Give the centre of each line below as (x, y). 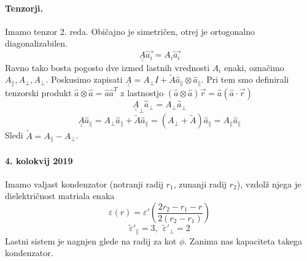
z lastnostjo (142, 92)
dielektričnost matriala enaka (60, 196)
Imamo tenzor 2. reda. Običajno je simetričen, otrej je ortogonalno (130, 31)
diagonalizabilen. (36, 43)
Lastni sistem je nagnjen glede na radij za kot (91, 240)
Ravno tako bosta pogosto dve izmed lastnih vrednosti (107, 67)
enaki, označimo (254, 67)
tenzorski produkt (38, 92)
